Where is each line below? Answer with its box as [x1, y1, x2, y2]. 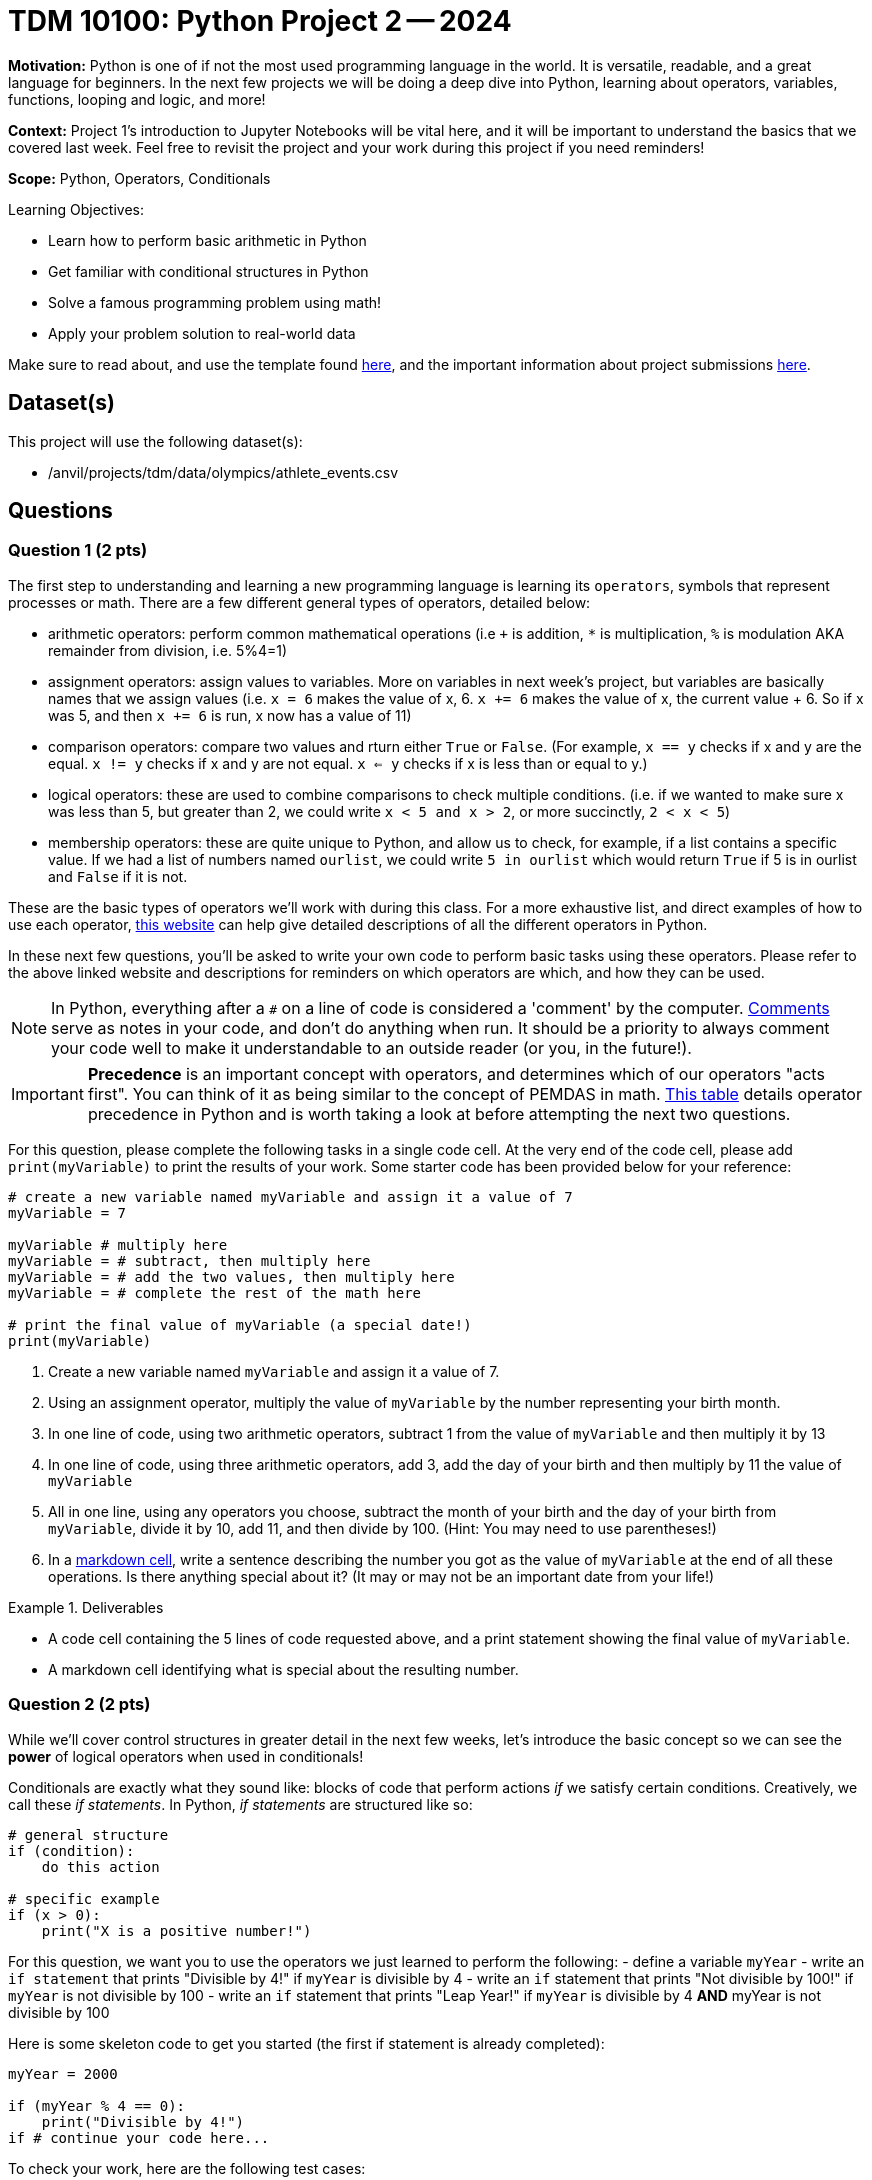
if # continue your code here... [8, 2129, 270, 2146]
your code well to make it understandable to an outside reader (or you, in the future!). [51, 1037, 692, 1058]
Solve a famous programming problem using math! [48, 293, 382, 311]
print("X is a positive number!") [41, 1922, 312, 1939]
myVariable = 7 [8, 1204, 127, 1221]
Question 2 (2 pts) [8, 1694, 151, 1715]
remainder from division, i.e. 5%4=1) [48, 641, 288, 659]
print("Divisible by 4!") [41, 2113, 245, 2130]
